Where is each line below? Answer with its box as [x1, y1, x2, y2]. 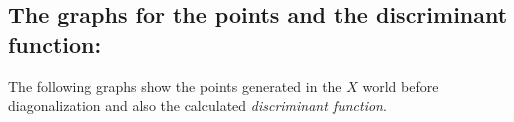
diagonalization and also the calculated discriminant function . [8, 95, 387, 116]
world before [362, 75, 439, 96]
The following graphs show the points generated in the [8, 75, 342, 96]
